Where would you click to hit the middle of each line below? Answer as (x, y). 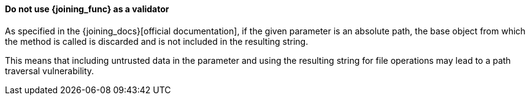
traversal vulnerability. (50, 71)
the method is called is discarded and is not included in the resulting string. (157, 41)
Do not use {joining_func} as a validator (87, 9)
